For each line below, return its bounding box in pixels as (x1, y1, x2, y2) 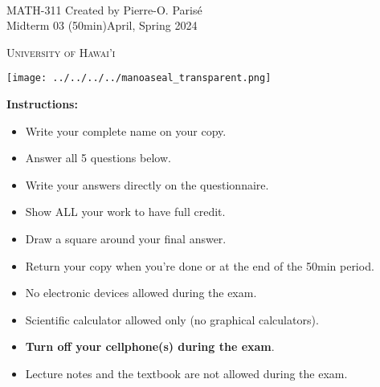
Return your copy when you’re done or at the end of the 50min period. (25, 257, 374, 274)
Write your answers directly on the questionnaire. (25, 176, 269, 193)
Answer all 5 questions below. (25, 149, 171, 166)
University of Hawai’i (6, 43, 116, 60)
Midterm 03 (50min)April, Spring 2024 (6, 17, 198, 34)
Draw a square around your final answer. (25, 230, 227, 246)
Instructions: (6, 96, 78, 112)
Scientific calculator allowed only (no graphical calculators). (25, 311, 319, 328)
